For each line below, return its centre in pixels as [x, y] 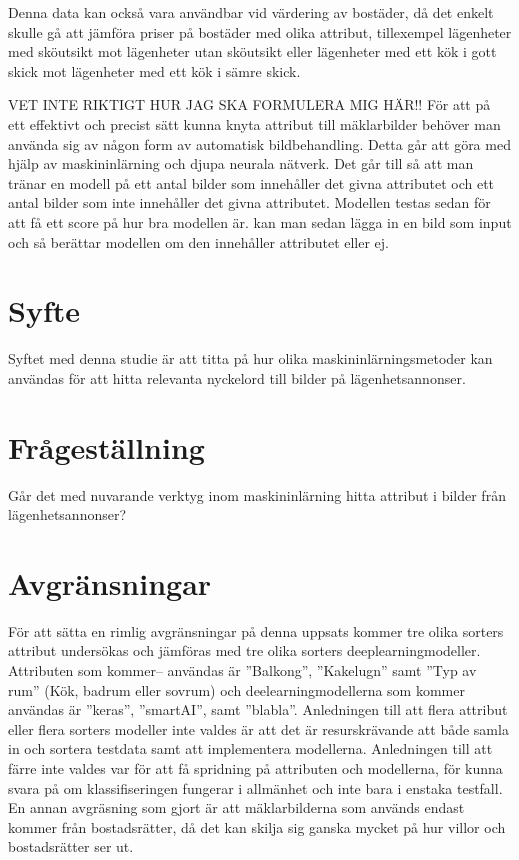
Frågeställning [106, 446]
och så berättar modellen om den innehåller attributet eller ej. [199, 241]
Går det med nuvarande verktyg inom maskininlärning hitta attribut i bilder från [257, 494]
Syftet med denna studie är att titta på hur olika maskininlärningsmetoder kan [250, 358]
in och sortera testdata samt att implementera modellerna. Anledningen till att [250, 748]
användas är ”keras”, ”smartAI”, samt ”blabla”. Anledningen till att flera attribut [258, 709]
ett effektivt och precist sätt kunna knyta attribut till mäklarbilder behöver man [254, 123]
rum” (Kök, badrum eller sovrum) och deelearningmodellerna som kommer [236, 689]
